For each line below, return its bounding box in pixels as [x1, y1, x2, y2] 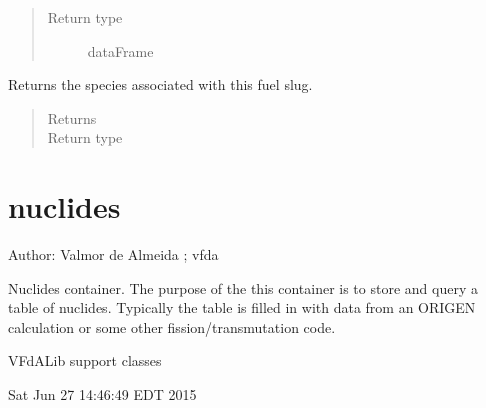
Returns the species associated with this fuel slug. [8, 74, 313, 95]
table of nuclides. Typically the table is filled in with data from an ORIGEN [8, 297, 476, 318]
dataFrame [87, 40, 154, 61]
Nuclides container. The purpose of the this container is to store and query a [8, 277, 478, 298]
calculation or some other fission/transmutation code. [8, 316, 336, 337]
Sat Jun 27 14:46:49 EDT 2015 [8, 384, 197, 405]
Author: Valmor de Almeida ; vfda [8, 244, 219, 265]
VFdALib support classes [8, 350, 162, 371]
